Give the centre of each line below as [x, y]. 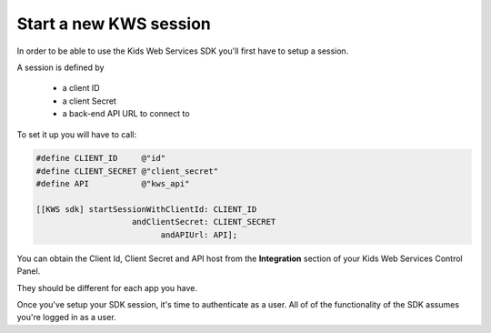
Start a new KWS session [114, 24]
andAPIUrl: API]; [199, 235]
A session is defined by [60, 67]
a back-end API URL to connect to [126, 114]
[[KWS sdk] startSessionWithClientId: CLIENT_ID [146, 210]
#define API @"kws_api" [113, 184]
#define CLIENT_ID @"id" [101, 158]
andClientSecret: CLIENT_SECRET [204, 222]
